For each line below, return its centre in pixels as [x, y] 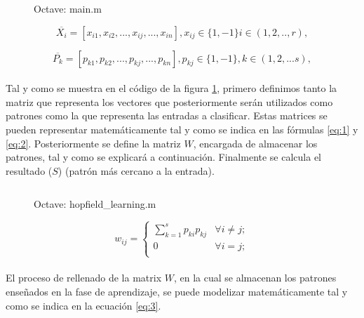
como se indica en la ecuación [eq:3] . [83, 305]
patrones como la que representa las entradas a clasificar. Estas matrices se [167, 115]
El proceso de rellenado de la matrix [84, 278]
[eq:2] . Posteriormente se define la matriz [93, 143]
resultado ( [29, 170]
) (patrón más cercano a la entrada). [136, 170]
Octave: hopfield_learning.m [95, 204]
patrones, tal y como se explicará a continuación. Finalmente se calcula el [164, 157]
